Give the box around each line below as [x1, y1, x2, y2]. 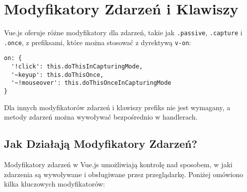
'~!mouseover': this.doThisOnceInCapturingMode [11, 79, 171, 87]
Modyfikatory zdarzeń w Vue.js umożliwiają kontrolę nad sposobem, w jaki [4, 159, 233, 170]
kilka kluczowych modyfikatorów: [4, 179, 105, 189]
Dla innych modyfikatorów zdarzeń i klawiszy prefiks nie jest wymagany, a [4, 102, 231, 112]
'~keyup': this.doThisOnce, [11, 71, 104, 78]
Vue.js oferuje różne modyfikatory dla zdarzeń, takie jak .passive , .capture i [4, 27, 243, 38]
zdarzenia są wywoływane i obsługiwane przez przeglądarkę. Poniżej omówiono [4, 169, 244, 179]
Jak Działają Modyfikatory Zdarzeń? [4, 136, 197, 151]
